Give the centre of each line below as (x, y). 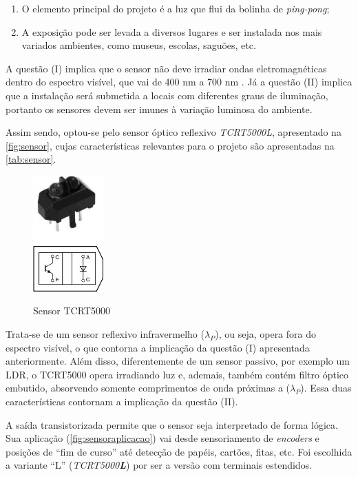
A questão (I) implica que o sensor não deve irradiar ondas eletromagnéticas (166, 68)
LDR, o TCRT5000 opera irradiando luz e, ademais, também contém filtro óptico (177, 374)
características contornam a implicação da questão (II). (122, 402)
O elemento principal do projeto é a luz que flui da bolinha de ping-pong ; (176, 8)
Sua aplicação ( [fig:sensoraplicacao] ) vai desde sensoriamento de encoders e (162, 438)
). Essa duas (326, 388)
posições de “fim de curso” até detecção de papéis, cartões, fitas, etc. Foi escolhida (179, 451)
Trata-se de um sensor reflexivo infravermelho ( (105, 334)
